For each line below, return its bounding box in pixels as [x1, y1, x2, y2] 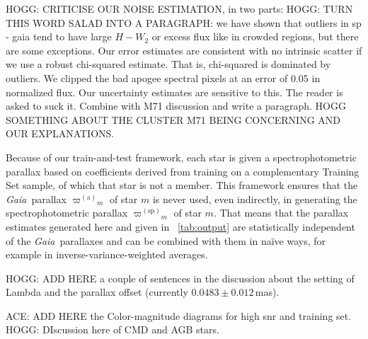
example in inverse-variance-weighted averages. [6, 247, 208, 262]
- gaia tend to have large [6, 29, 112, 44]
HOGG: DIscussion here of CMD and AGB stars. [6, 322, 219, 337]
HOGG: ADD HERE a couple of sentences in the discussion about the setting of [6, 270, 355, 285]
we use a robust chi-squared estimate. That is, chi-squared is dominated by [6, 57, 331, 71]
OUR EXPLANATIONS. [6, 126, 115, 141]
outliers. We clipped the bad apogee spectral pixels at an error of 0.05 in [6, 70, 321, 85]
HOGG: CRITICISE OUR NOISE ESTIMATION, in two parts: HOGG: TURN [6, 1, 353, 16]
